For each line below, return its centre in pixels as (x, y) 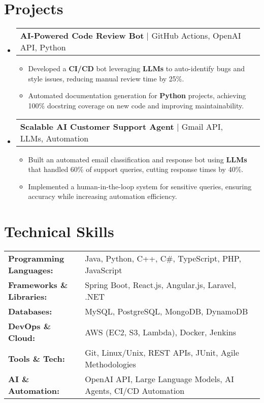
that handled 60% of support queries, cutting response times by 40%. (136, 169)
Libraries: (28, 296)
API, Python (43, 47)
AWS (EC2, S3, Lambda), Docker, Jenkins (161, 332)
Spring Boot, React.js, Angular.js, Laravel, (161, 285)
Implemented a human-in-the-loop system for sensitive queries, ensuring (140, 186)
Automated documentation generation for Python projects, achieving (137, 95)
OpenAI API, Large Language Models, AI (159, 379)
